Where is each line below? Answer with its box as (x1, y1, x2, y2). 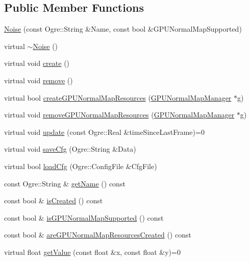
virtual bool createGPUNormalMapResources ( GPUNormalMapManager (4, 92, 232, 103)
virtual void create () (4, 58, 70, 68)
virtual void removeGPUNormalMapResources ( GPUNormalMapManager (4, 109, 235, 120)
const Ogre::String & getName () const (4, 178, 126, 188)
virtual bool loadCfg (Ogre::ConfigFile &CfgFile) (4, 160, 157, 171)
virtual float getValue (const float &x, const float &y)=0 (4, 246, 181, 257)
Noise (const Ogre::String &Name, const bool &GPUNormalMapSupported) (4, 23, 242, 34)
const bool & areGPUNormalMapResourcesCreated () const (4, 229, 191, 240)
